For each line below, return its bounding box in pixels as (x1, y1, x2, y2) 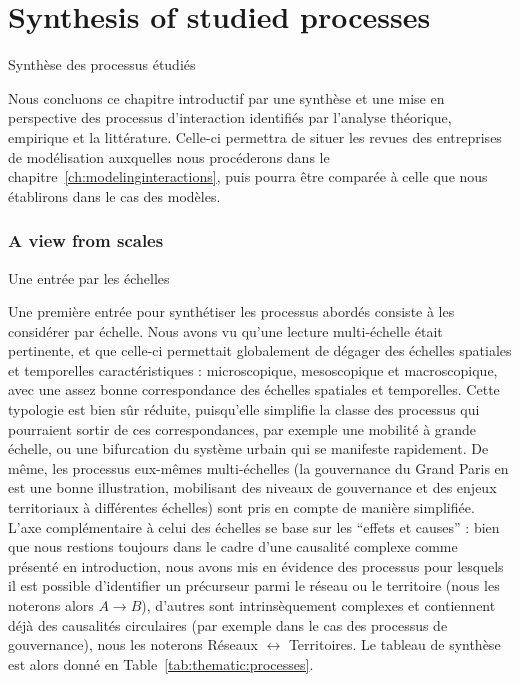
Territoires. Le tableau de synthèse (288, 634, 501, 655)
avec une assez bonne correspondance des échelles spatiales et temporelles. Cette (8, 379, 500, 400)
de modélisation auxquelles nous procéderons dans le (8, 146, 330, 167)
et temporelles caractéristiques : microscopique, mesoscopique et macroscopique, (8, 359, 498, 380)
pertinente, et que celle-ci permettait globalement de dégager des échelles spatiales (8, 340, 512, 361)
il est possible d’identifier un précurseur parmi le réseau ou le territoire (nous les (8, 575, 500, 596)
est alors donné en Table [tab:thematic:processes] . (8, 653, 314, 674)
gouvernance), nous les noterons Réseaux (8, 634, 258, 655)
